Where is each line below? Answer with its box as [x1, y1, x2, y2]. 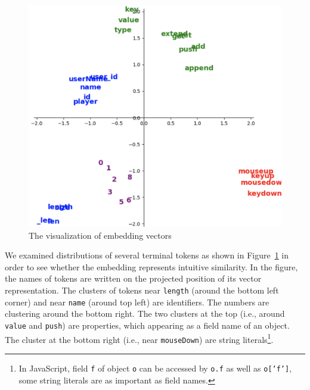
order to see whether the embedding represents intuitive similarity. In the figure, [5, 260, 298, 273]
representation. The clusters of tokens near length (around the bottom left [5, 284, 279, 297]
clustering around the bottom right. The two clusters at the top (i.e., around [5, 307, 285, 320]
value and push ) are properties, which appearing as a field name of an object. [5, 319, 290, 331]
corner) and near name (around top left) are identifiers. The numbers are [5, 295, 269, 308]
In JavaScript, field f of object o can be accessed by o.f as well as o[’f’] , [18, 361, 292, 374]
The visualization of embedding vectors [29, 229, 172, 241]
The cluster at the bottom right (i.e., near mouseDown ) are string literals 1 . [5, 331, 274, 345]
